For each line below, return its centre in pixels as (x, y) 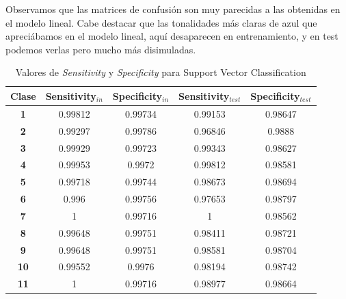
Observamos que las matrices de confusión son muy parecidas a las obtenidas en (173, 9)
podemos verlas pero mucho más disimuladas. (101, 49)
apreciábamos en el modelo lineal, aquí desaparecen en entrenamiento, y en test (172, 36)
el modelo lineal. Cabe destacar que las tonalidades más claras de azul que (161, 22)
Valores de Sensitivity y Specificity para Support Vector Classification (161, 72)
